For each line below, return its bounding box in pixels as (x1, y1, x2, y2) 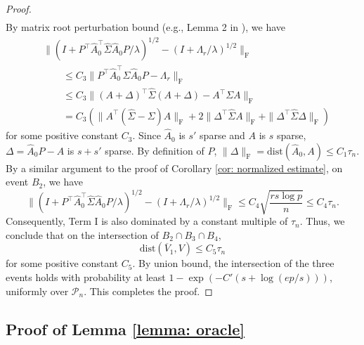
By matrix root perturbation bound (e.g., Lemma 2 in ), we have (6, 20, 286, 34)
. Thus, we (299, 214, 345, 228)
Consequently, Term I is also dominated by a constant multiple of (6, 214, 288, 228)
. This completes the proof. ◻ (84, 283, 213, 298)
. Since (132, 128, 161, 143)
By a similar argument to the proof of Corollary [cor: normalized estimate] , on (6, 160, 343, 175)
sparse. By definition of (105, 143, 204, 157)
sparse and (200, 128, 245, 143)
